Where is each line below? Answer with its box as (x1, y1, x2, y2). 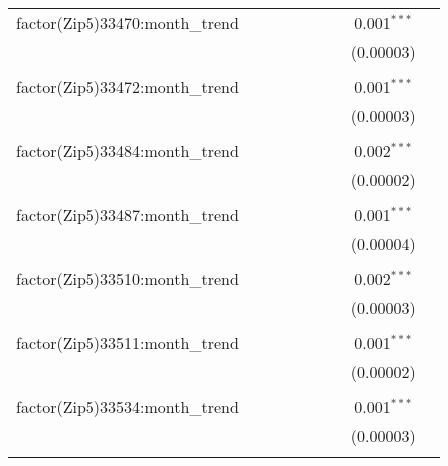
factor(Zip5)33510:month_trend (16, 267, 239, 290)
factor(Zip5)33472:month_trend (16, 75, 239, 98)
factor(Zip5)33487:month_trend (16, 203, 239, 226)
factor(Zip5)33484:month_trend (16, 139, 239, 162)
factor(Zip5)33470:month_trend (16, 11, 239, 34)
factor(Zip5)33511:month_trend (16, 331, 239, 354)
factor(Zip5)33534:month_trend (16, 395, 239, 418)
